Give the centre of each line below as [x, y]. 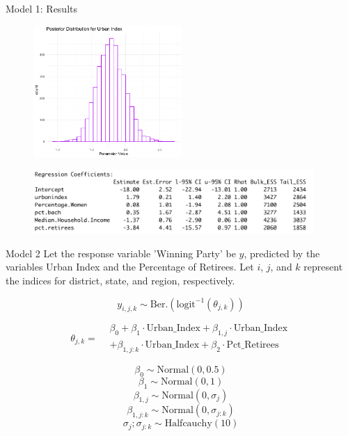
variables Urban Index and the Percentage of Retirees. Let [130, 267]
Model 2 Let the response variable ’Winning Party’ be [121, 253]
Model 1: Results [42, 8]
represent [323, 267]
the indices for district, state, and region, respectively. [120, 280]
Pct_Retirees [253, 345]
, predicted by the [282, 253]
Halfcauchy [188, 424]
